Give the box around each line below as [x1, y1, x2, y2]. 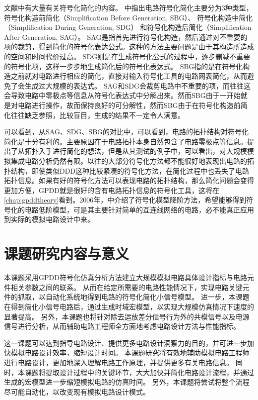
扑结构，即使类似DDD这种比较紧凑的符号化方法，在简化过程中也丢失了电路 [4, 165, 250, 176]
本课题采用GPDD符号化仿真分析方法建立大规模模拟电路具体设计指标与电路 [4, 272, 247, 283]
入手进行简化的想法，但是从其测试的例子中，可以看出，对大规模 [38, 146, 247, 156]
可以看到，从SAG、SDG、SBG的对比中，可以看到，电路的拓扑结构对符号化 [4, 126, 249, 137]
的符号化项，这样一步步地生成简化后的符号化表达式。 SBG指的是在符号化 [4, 61, 243, 71]
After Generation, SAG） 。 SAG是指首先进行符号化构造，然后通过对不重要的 [4, 31, 248, 42]
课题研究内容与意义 [4, 243, 129, 264]
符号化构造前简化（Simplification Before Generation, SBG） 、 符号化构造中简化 [4, 12, 253, 22]
